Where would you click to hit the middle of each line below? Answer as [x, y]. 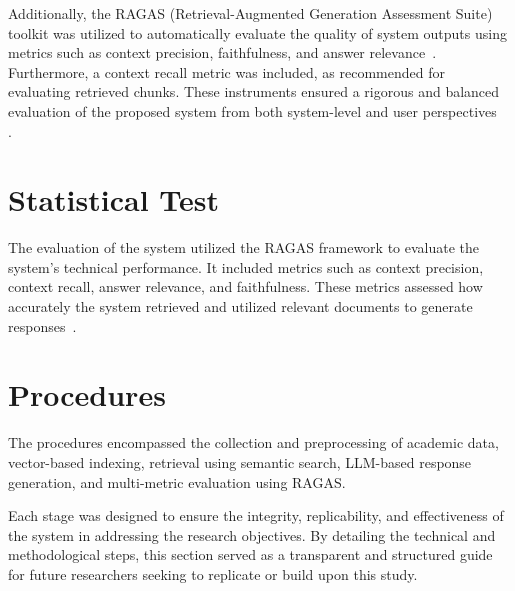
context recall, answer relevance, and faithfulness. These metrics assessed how [245, 286]
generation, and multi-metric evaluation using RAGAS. [177, 481]
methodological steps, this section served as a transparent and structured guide [250, 554]
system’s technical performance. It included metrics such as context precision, [246, 266]
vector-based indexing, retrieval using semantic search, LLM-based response [240, 461]
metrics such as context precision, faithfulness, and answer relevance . [222, 52]
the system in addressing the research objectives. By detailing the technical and [252, 534]
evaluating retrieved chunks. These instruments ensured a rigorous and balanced [254, 91]
